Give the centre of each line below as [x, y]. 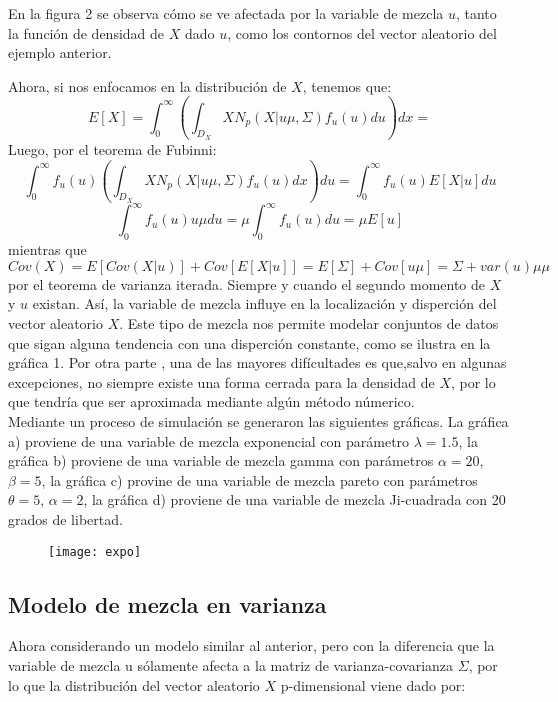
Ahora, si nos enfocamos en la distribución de [147, 85]
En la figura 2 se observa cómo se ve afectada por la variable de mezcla [226, 13]
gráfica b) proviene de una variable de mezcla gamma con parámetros [221, 460]
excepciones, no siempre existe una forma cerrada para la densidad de [221, 381]
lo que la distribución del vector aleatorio [134, 684]
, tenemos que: [347, 85]
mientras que [47, 249]
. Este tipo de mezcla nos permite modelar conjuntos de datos [309, 322]
